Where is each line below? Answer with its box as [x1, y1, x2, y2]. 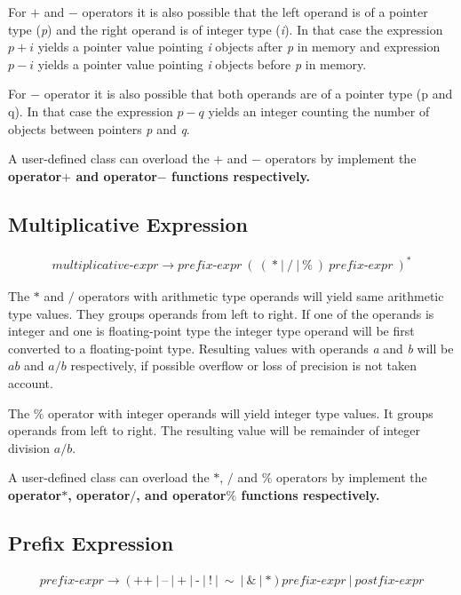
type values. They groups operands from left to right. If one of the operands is [8, 304, 434, 322]
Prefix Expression [8, 529, 174, 556]
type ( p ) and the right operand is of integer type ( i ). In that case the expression [8, 20, 443, 38]
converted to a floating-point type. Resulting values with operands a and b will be [8, 338, 454, 357]
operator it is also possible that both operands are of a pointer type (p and [44, 84, 453, 103]
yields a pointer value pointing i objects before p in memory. [37, 54, 367, 73]
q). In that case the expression [8, 101, 173, 120]
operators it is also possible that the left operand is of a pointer [82, 3, 428, 20]
